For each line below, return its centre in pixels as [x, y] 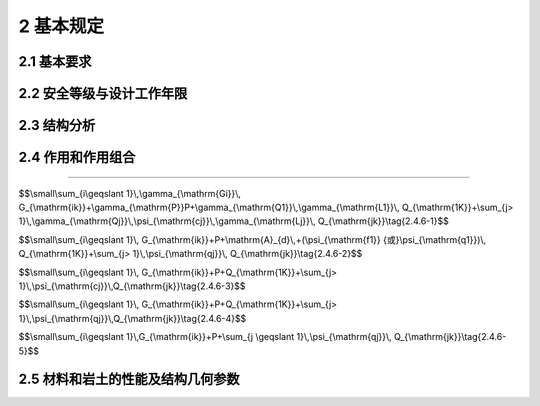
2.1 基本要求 [55, 61]
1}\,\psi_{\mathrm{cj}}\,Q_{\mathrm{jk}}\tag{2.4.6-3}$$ [132, 286]
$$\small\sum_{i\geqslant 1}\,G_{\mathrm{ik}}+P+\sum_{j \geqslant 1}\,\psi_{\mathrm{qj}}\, [205, 337]
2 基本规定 [61, 26]
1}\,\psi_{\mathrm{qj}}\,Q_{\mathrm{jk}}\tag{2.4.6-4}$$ [132, 318]
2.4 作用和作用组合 [77, 157]
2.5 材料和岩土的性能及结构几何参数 [129, 379]
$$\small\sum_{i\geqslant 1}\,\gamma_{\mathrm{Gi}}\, [130, 193]
